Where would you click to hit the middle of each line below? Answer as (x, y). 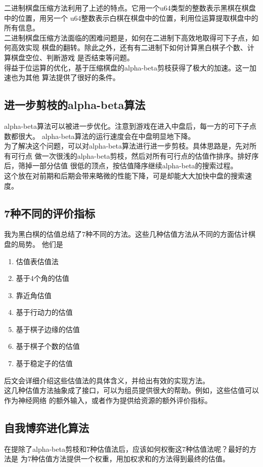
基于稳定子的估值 (44, 363)
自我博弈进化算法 (47, 427)
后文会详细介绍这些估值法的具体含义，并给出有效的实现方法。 (107, 380)
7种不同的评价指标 (50, 213)
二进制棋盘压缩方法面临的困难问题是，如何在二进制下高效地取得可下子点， (128, 37)
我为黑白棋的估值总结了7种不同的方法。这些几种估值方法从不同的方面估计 (126, 234)
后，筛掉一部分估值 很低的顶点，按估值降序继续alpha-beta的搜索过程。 (121, 166)
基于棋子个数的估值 (48, 346)
